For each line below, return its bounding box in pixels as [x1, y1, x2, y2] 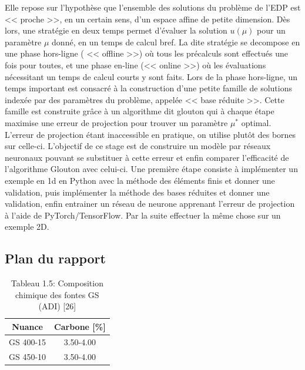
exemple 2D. [5, 220, 49, 233]
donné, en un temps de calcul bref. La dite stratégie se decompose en [52, 35, 300, 48]
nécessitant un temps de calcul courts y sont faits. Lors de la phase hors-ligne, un [5, 70, 297, 82]
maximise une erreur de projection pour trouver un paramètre [5, 116, 228, 128]
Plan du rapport [5, 249, 106, 267]
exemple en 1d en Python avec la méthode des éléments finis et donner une [5, 174, 275, 186]
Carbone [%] [54, 320, 106, 332]
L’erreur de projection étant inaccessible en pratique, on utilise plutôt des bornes [5, 128, 296, 140]
